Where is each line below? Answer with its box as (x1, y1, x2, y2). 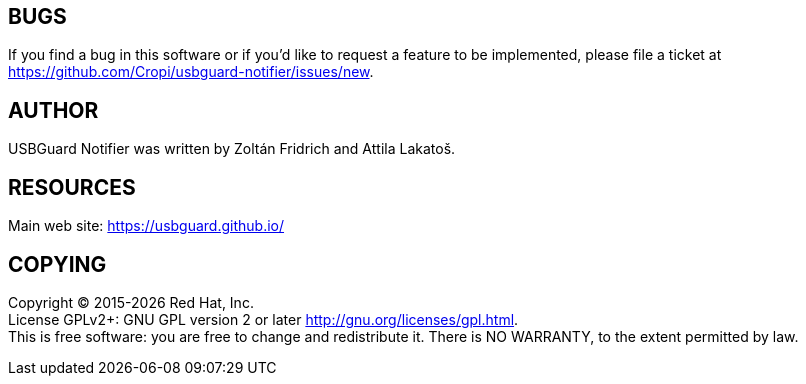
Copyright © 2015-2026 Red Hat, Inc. (8, 293, 254, 311)
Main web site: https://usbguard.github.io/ (8, 217, 285, 235)
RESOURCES (8, 174, 136, 200)
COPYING (8, 251, 107, 277)
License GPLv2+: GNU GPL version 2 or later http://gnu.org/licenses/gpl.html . (8, 310, 519, 328)
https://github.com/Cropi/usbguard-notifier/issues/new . (8, 63, 374, 81)
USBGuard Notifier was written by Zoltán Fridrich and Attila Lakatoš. (8, 140, 456, 158)
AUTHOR (8, 97, 99, 123)
